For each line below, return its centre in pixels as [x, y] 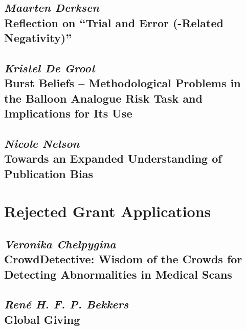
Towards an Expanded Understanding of [113, 158]
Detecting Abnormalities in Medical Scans [118, 274]
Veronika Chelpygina [60, 244]
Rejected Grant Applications [108, 211]
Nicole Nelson [42, 143]
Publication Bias [49, 173]
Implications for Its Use [68, 113]
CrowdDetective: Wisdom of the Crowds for [123, 259]
